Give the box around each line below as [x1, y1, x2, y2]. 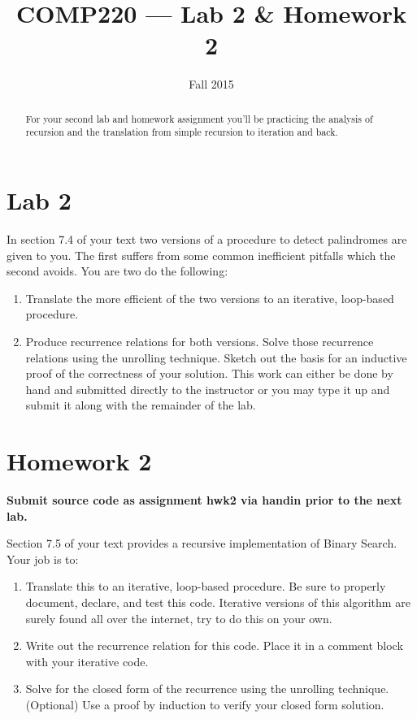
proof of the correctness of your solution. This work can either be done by [25, 365, 393, 382]
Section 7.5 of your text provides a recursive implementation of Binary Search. [7, 535, 397, 552]
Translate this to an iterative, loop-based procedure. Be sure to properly [25, 578, 386, 595]
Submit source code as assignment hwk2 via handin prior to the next [7, 492, 402, 509]
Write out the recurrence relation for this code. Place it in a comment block [25, 637, 403, 654]
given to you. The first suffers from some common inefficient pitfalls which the [7, 246, 396, 263]
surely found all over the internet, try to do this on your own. [25, 609, 332, 626]
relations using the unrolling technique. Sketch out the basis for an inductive [25, 349, 407, 366]
